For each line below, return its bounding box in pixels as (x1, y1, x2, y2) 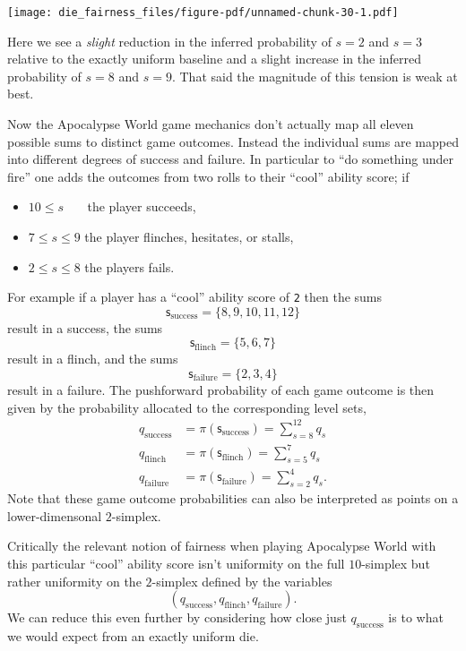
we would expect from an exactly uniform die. (7, 626, 259, 645)
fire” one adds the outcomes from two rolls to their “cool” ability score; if (7, 167, 410, 185)
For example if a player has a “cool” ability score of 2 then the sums (7, 287, 383, 306)
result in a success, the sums (7, 318, 163, 337)
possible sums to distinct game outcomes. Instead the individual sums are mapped (7, 132, 459, 150)
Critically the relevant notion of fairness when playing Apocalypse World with (7, 536, 436, 555)
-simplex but (361, 553, 430, 572)
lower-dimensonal (7, 506, 102, 525)
